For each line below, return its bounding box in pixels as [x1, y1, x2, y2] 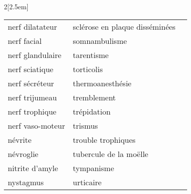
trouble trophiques [73, 134, 136, 145]
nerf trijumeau [8, 91, 57, 103]
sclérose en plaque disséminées [73, 20, 176, 32]
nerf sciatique [8, 63, 54, 75]
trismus [73, 119, 98, 131]
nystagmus [8, 176, 44, 188]
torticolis [73, 63, 103, 75]
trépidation [73, 105, 111, 117]
